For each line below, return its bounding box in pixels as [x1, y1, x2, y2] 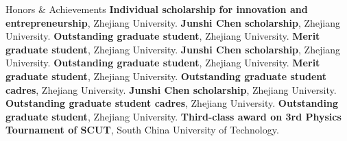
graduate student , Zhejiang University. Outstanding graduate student [5, 68, 327, 83]
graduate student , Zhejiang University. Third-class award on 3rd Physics [5, 109, 342, 123]
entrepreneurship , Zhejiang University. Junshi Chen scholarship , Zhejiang [5, 15, 340, 29]
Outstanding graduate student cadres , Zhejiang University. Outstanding [5, 96, 338, 110]
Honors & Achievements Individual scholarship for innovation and [5, 2, 308, 16]
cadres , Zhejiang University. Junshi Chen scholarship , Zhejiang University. [5, 82, 337, 97]
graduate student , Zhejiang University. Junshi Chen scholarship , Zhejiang [5, 42, 341, 56]
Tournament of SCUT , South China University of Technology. [5, 123, 279, 137]
